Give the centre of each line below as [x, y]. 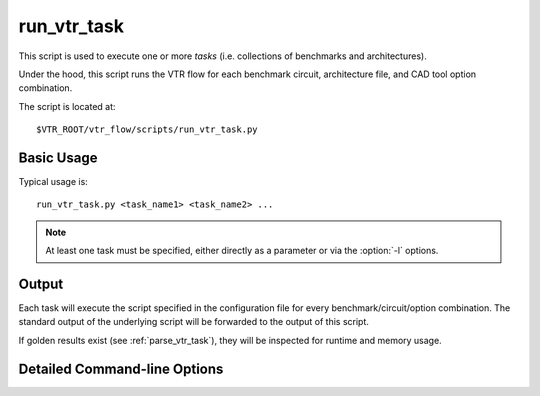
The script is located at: [67, 106]
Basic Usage [58, 157]
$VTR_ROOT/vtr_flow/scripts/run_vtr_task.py [147, 129]
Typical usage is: [53, 182]
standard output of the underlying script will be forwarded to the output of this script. [194, 322]
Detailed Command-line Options [121, 368]
